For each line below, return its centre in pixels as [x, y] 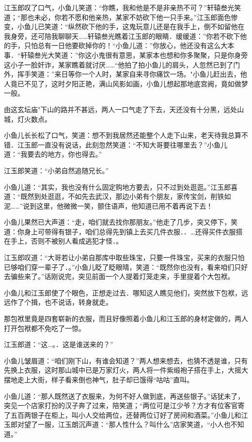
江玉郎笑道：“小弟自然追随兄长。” [56, 170]
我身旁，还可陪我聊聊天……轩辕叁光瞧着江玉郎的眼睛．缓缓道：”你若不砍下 [122, 36]
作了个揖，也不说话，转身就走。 [61, 302]
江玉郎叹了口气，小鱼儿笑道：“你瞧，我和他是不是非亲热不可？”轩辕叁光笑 [123, 7]
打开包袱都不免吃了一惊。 [45, 328]
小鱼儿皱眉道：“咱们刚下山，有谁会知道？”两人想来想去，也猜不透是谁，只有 [126, 360]
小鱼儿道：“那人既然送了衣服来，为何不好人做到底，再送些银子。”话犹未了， [124, 396]
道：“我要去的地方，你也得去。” [53, 154]
